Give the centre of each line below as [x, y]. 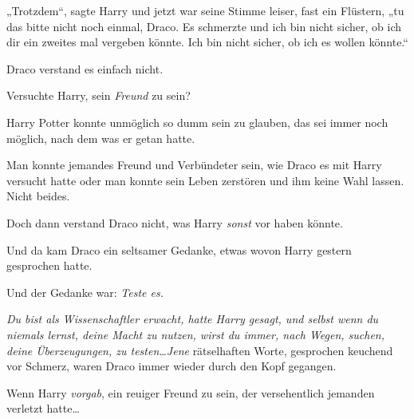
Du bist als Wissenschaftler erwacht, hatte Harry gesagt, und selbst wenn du [193, 319]
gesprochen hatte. [49, 265]
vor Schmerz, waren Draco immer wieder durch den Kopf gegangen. [172, 366]
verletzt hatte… [43, 408]
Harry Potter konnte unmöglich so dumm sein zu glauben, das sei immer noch [197, 122]
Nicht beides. [38, 196]
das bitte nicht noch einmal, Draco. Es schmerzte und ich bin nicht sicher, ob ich [204, 26]
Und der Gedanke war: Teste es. [85, 292]
